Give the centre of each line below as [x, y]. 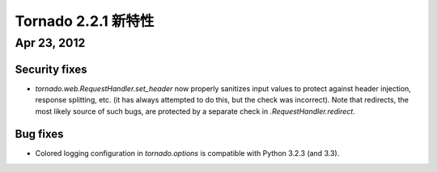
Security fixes [51, 69]
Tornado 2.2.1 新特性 [85, 21]
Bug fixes [39, 134]
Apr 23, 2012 [50, 43]
